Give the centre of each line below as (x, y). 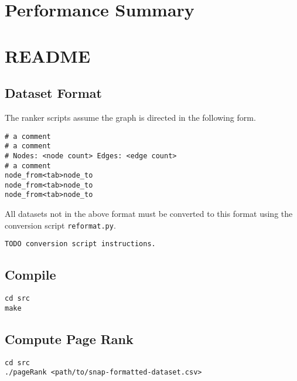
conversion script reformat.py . (60, 225)
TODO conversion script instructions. (80, 244)
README (48, 55)
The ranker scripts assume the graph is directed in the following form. (130, 117)
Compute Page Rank (69, 339)
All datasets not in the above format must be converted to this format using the (149, 214)
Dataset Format (53, 93)
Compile (30, 275)
